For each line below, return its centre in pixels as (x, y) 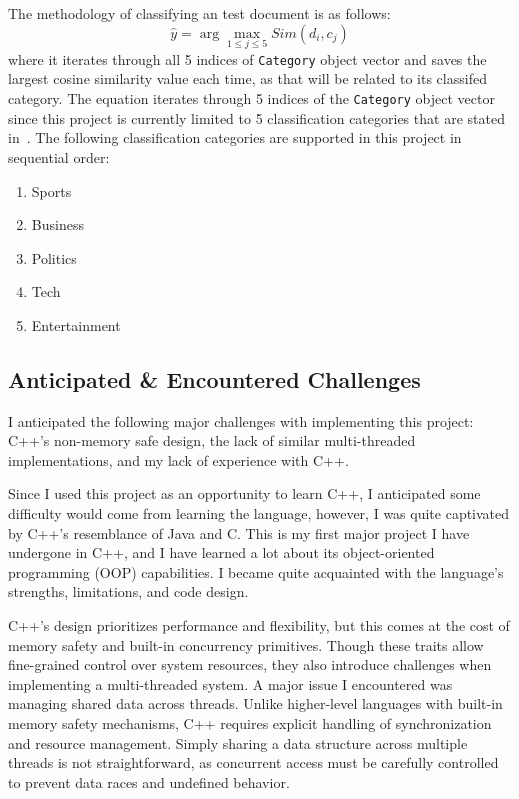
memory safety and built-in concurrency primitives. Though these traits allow (246, 644)
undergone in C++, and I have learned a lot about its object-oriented (221, 552)
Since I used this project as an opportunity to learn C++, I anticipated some (244, 493)
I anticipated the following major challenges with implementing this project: (241, 420)
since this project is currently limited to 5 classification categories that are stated (256, 117)
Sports (51, 190)
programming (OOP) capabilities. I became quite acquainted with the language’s (256, 571)
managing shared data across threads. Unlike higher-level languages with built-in (255, 703)
